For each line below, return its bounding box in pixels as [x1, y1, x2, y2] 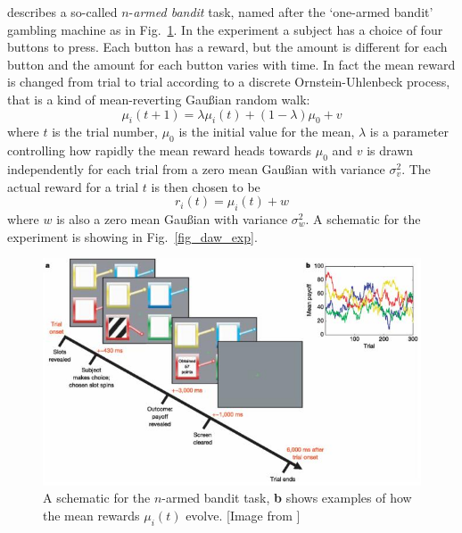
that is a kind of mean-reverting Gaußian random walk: [7, 89, 310, 108]
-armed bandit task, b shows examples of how [161, 488, 412, 507]
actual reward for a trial [7, 177, 139, 196]
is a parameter [369, 122, 449, 141]
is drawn [367, 141, 414, 160]
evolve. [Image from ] [186, 505, 301, 524]
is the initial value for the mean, [178, 122, 355, 141]
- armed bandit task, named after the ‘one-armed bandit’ [128, 3, 433, 21]
